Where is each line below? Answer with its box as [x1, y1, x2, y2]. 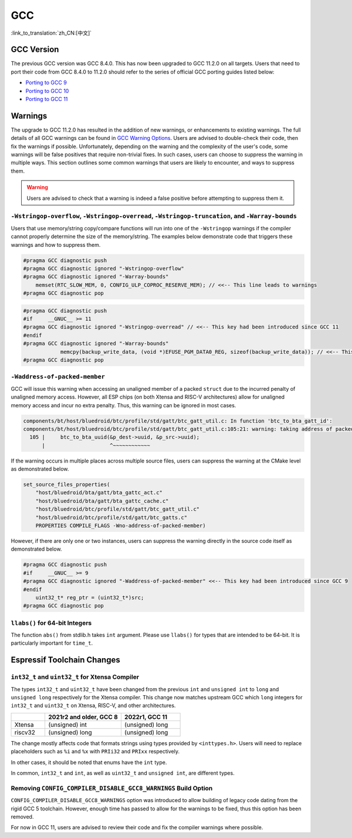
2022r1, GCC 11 [124, 713, 167, 721]
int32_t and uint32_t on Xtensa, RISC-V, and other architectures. [11, 702, 176, 709]
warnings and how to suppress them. [11, 241, 101, 248]
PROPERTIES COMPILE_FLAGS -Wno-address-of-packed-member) [35, 522, 206, 529]
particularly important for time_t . [11, 639, 93, 646]
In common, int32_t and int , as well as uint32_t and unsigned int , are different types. [11, 769, 235, 776]
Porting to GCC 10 [25, 87, 69, 94]
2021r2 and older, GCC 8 [48, 713, 119, 721]
